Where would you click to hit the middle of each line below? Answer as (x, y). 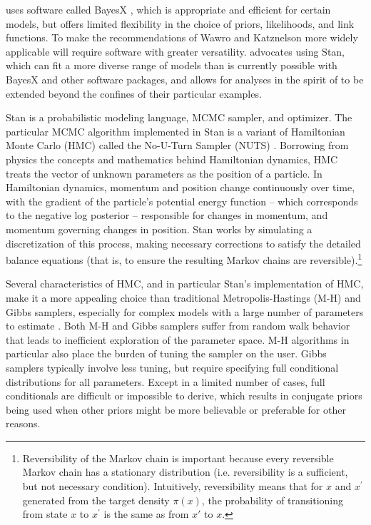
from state (45, 514)
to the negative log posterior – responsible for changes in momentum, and (167, 215)
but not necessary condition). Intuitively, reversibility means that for (173, 486)
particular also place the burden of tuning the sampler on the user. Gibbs (166, 353)
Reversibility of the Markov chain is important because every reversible (178, 458)
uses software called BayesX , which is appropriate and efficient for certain (168, 9)
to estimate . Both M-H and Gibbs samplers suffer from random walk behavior (178, 326)
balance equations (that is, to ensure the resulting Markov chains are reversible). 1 (184, 259)
